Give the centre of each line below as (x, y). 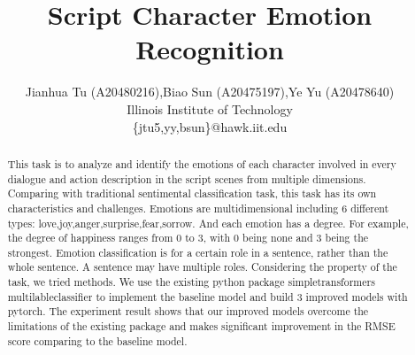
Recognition (210, 49)
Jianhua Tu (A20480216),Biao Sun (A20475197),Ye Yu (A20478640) (210, 92)
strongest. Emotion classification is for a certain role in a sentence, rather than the (198, 252)
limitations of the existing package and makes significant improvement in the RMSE (201, 326)
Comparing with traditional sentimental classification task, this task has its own (192, 193)
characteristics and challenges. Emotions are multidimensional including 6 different (198, 208)
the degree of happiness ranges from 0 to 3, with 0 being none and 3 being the (188, 238)
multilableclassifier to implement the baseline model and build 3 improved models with (207, 296)
